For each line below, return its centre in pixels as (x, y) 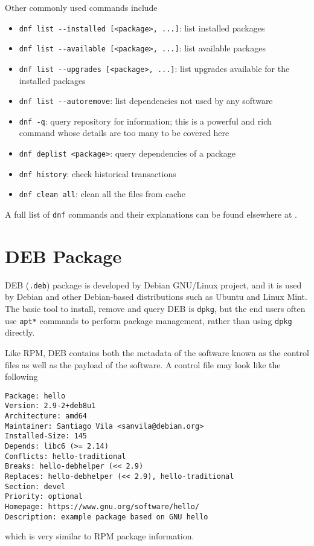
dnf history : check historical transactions (98, 173)
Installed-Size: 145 (46, 436)
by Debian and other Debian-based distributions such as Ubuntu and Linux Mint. (156, 297)
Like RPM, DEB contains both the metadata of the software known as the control (157, 352)
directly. (20, 332)
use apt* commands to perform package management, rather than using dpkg (149, 320)
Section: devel (35, 486)
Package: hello (35, 396)
